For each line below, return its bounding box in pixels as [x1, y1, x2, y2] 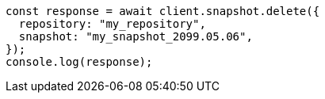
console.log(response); [6, 55, 153, 68]
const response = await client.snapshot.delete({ [6, 5, 320, 17]
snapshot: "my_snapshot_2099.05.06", [18, 30, 253, 43]
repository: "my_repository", [18, 17, 206, 30]
